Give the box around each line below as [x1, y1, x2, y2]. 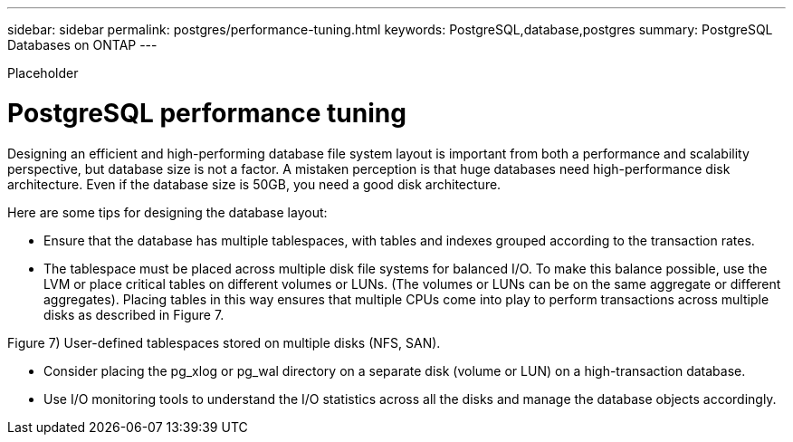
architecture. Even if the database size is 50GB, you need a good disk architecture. [7, 176, 502, 192]
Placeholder [7, 65, 79, 81]
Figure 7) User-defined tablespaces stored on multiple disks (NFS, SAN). [7, 334, 441, 351]
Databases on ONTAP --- [7, 37, 158, 53]
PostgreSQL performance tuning [7, 97, 406, 129]
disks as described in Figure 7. [43, 306, 225, 322]
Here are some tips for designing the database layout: [7, 204, 328, 220]
